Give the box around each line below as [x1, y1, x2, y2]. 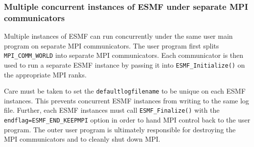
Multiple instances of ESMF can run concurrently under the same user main [4, 31, 233, 41]
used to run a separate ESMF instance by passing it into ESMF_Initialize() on [4, 59, 245, 70]
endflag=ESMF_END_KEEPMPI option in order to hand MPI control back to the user [4, 115, 251, 125]
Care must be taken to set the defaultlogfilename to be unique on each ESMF [4, 86, 246, 96]
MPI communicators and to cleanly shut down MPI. [4, 134, 161, 144]
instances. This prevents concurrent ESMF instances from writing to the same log [4, 95, 249, 105]
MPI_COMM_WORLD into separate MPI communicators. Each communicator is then [4, 50, 244, 60]
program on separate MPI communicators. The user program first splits [4, 40, 219, 50]
